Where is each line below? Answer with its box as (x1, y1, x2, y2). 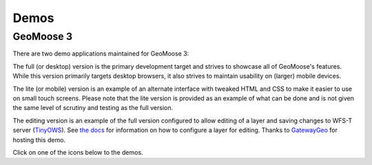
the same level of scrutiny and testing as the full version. (12, 104, 174, 112)
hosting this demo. (12, 135, 65, 144)
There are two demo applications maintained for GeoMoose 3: (12, 49, 189, 58)
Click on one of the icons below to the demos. (12, 148, 144, 156)
